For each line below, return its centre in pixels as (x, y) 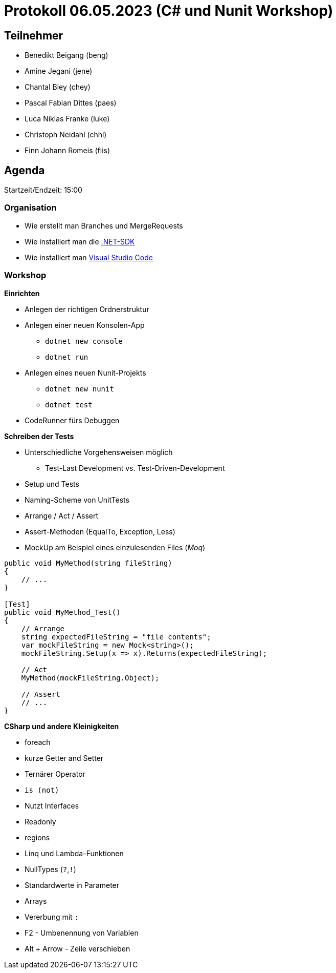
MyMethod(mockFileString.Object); (90, 678)
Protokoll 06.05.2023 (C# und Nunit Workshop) (169, 11)
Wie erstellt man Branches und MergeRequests (104, 225)
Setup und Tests (52, 484)
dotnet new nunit (80, 389)
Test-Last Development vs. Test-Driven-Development (135, 468)
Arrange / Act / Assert (62, 515)
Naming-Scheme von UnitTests (77, 500)
